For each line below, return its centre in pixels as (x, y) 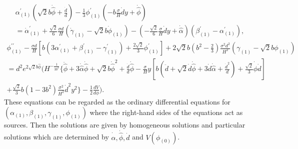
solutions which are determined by (56, 137)
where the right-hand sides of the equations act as (166, 112)
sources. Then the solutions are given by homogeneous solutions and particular (125, 125)
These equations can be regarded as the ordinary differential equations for (117, 101)
